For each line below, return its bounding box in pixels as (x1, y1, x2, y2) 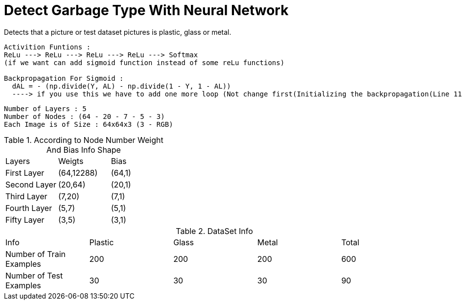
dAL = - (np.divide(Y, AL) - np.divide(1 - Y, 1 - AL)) (12, 82, 231, 90)
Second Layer (5, 179, 56, 189)
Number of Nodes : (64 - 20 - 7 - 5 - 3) (4, 112, 165, 120)
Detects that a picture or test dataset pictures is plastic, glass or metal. (4, 27, 231, 36)
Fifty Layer (5, 214, 45, 225)
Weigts (58, 156, 84, 166)
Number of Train (5, 249, 66, 259)
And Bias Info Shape (46, 144, 121, 155)
